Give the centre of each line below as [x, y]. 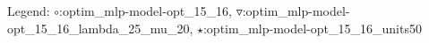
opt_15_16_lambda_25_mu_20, [100, 28]
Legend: [29, 11]
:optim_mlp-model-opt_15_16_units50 [312, 28]
